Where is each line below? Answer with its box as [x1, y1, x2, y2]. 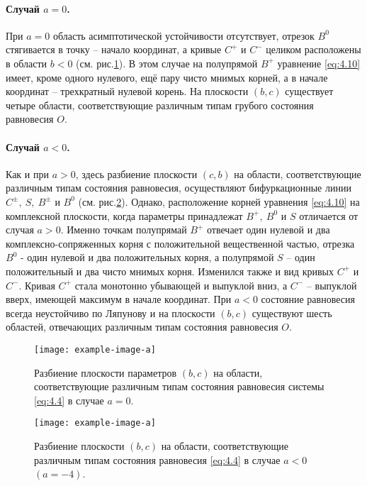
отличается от [299, 208, 358, 223]
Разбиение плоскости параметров [34, 365, 177, 380]
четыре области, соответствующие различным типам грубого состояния [6, 97, 314, 112]
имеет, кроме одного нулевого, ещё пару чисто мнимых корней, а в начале [6, 70, 328, 84]
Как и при [6, 166, 49, 181]
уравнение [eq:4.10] [277, 55, 361, 70]
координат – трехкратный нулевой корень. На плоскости [6, 84, 249, 99]
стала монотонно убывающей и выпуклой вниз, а [74, 277, 288, 292]
